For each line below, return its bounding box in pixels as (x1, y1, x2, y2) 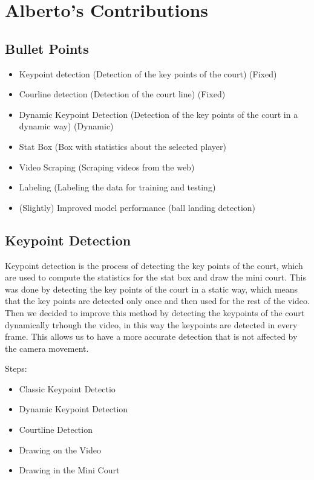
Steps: (5, 362, 27, 375)
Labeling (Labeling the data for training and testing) (19, 181, 216, 193)
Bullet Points (5, 39, 89, 57)
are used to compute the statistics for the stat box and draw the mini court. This (5, 271, 306, 284)
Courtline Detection (19, 423, 93, 436)
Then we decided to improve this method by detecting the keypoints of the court (5, 306, 305, 319)
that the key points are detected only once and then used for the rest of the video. (5, 294, 310, 307)
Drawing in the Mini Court (19, 464, 120, 476)
